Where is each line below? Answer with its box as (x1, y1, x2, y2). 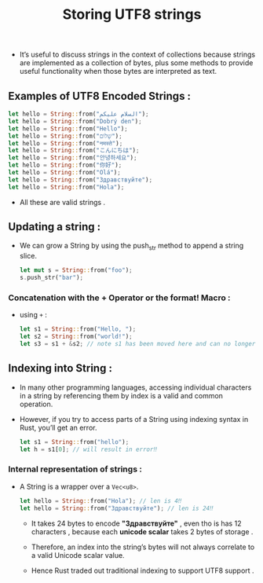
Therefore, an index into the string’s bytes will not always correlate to (31, 542, 255, 552)
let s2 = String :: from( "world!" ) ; (19, 332, 133, 341)
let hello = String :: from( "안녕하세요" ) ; (8, 154, 137, 162)
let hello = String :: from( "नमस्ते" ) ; (8, 139, 123, 147)
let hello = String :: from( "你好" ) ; (8, 161, 122, 170)
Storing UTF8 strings (62, 5, 202, 24)
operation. (19, 399, 53, 409)
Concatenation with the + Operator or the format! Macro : (8, 292, 231, 303)
